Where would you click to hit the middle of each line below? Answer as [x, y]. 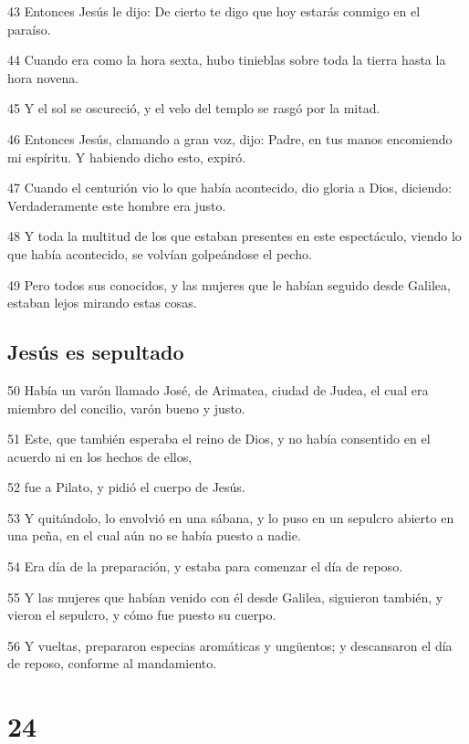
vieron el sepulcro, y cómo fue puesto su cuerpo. [142, 615]
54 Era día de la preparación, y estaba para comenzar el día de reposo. [205, 566]
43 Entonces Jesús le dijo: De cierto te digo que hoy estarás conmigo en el [214, 11]
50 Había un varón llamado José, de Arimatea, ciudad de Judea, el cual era [218, 389]
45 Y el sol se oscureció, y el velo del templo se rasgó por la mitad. [194, 108]
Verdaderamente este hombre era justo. [117, 205]
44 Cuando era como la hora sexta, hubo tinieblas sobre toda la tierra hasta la [227, 60]
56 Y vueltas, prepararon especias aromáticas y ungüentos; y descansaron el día [230, 645]
